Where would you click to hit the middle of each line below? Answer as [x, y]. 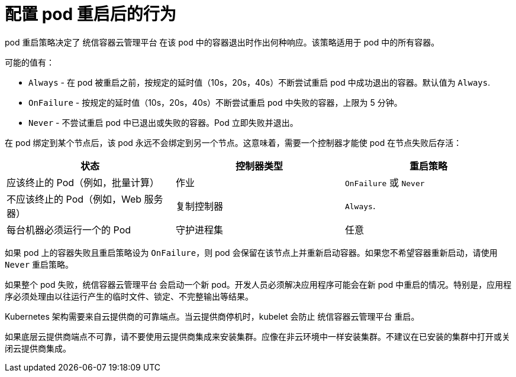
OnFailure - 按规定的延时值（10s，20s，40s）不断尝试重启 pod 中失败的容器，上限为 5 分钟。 [215, 102]
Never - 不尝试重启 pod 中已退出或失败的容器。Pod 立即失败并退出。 [163, 122]
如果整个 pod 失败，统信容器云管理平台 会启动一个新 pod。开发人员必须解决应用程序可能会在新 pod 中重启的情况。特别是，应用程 [258, 284]
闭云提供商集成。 [38, 348]
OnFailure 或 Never [385, 182]
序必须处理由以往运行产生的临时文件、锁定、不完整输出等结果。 [129, 296]
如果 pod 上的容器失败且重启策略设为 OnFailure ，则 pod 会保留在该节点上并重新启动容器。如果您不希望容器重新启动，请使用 [251, 252]
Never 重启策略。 [39, 264]
